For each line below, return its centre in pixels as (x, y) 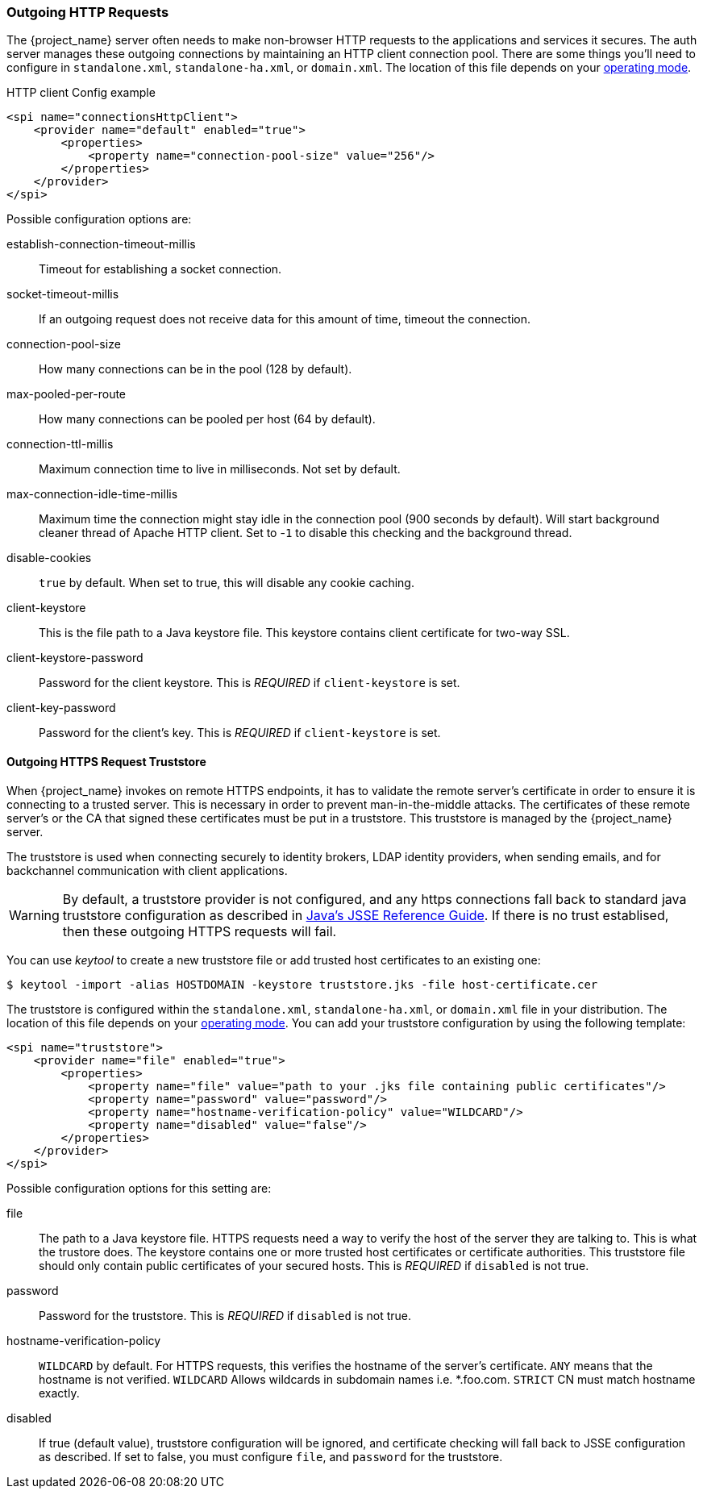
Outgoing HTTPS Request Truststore (106, 761)
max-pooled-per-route (67, 394)
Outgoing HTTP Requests (88, 12)
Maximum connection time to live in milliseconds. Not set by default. (220, 469)
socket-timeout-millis (63, 294)
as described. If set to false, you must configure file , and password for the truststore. (271, 1456)
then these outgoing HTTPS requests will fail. (200, 931)
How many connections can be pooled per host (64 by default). (207, 419)
